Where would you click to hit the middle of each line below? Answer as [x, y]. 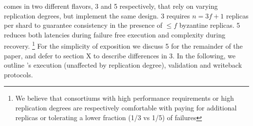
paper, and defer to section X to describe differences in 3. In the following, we [120, 55]
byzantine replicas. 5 [210, 25]
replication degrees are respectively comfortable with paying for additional [126, 108]
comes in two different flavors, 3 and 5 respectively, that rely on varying [111, 6]
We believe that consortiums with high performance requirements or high [125, 98]
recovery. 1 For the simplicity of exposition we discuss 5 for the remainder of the [123, 45]
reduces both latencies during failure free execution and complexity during [115, 34]
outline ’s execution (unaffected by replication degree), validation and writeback [123, 65]
